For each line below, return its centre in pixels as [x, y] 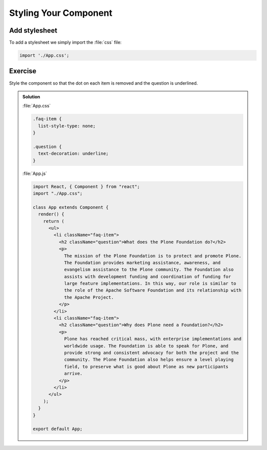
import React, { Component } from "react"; [87, 186]
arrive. [73, 374]
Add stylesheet [33, 30]
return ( [54, 221]
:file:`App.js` [35, 173]
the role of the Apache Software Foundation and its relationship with [153, 290]
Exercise [23, 71]
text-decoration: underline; [73, 154]
